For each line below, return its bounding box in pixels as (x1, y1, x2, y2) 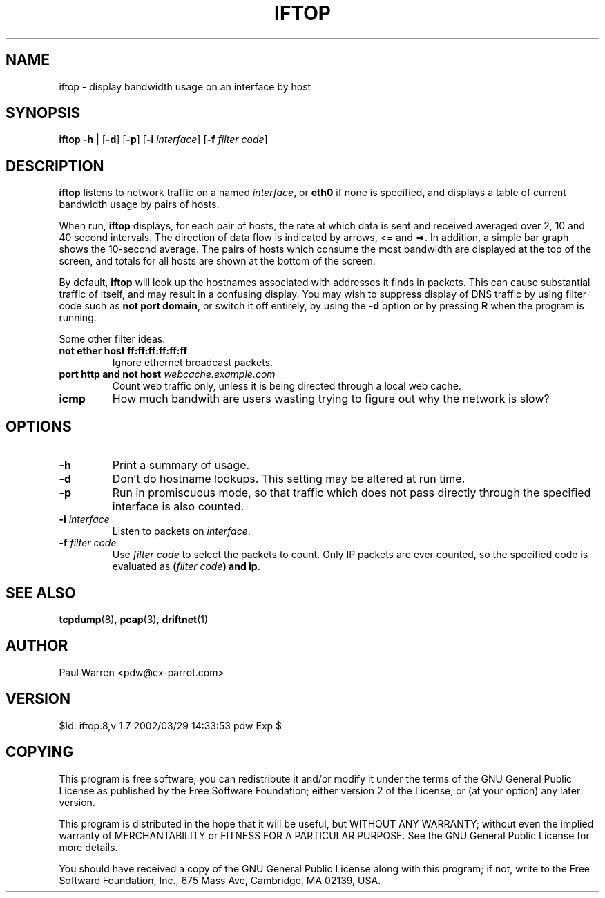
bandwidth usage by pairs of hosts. (59, 198, 220, 211)
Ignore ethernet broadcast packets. (112, 356, 273, 369)
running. (59, 312, 97, 324)
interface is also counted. (112, 499, 244, 514)
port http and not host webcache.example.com (59, 368, 276, 381)
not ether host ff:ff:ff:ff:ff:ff (59, 345, 188, 357)
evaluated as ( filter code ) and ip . (112, 560, 260, 573)
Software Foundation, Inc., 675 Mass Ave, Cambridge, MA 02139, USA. (59, 874, 381, 886)
